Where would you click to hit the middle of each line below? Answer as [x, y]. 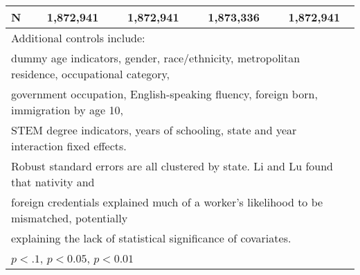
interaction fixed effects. [69, 146]
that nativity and [53, 182]
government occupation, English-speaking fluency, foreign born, [164, 94]
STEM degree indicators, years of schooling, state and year [154, 130]
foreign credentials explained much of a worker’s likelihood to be [167, 202]
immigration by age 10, [67, 110]
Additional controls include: [78, 38]
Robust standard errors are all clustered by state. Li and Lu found [172, 166]
